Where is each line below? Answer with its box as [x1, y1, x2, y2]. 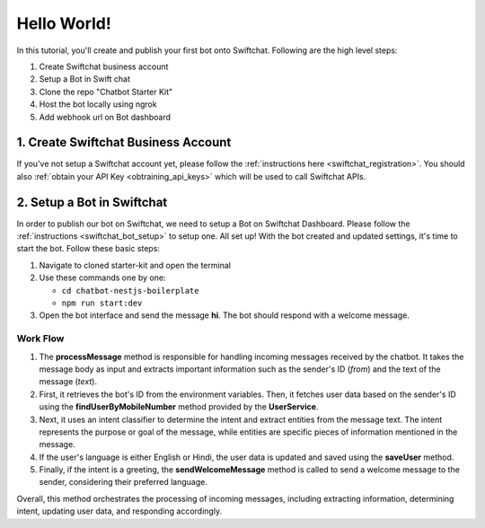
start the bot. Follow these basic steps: [16, 243, 161, 254]
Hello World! [16, 13, 111, 33]
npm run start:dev [61, 298, 143, 309]
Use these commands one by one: [39, 272, 166, 283]
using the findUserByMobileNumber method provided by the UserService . [39, 401, 319, 412]
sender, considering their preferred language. [39, 477, 208, 488]
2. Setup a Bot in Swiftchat [16, 194, 168, 210]
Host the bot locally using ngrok [39, 99, 157, 110]
